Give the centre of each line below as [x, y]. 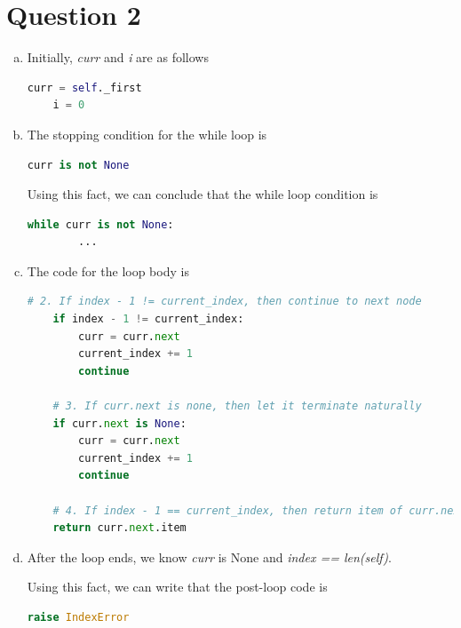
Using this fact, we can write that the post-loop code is [177, 587]
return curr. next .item [119, 528]
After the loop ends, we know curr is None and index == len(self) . [209, 556]
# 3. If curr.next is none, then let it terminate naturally [237, 406]
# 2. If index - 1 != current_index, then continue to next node [224, 302]
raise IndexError [78, 617]
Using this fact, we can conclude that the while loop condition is [203, 194]
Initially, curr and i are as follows [118, 57]
